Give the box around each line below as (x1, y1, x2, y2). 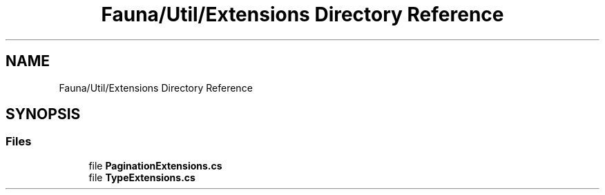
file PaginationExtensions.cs (88, 159, 222, 172)
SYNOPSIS (6, 105, 81, 123)
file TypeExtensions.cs (88, 171, 195, 183)
